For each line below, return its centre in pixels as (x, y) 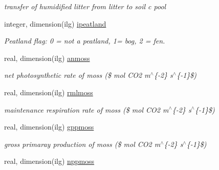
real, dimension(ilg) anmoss (47, 58)
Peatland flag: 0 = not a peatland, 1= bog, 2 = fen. (85, 41)
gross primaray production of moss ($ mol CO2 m (82, 144)
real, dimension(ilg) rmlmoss (49, 92)
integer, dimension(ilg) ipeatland (55, 23)
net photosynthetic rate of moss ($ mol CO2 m (77, 75)
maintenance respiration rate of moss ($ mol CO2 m (86, 109)
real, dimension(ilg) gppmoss (49, 127)
